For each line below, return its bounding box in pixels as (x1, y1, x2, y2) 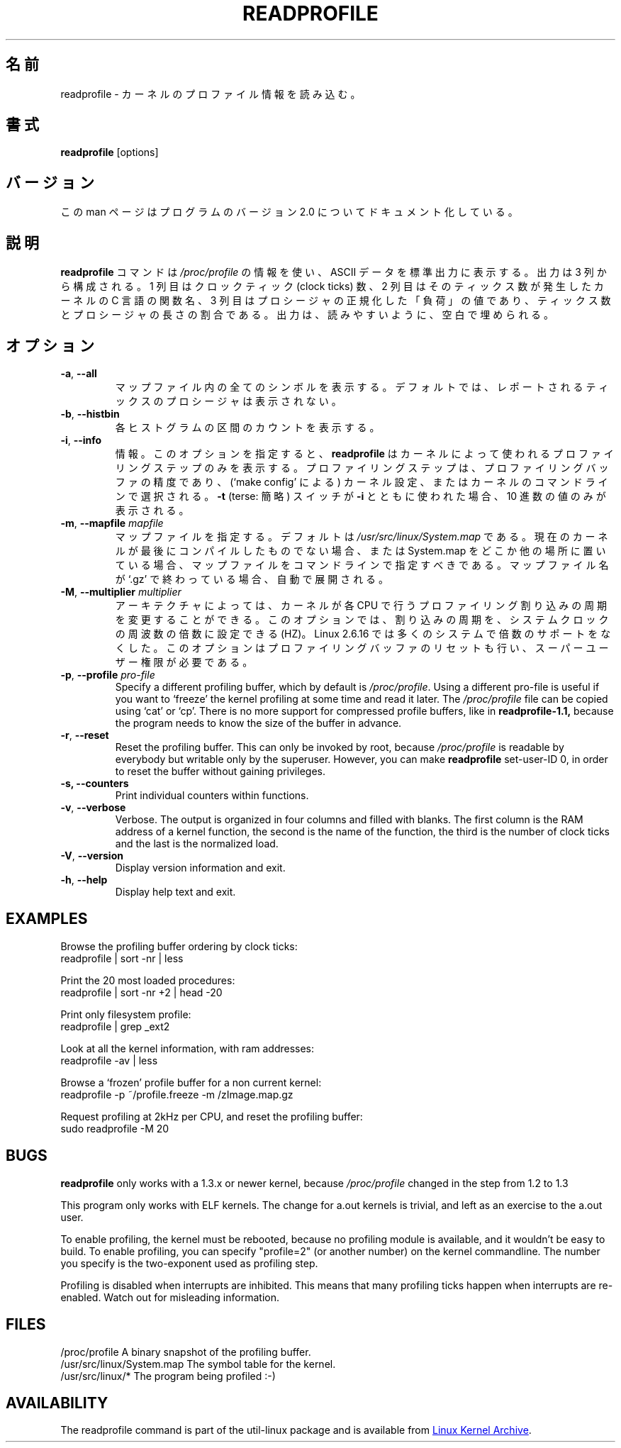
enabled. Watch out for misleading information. (60, 1291, 279, 1303)
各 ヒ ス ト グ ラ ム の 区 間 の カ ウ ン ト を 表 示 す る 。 (115, 421, 380, 433)
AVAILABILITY (6, 1393, 108, 1412)
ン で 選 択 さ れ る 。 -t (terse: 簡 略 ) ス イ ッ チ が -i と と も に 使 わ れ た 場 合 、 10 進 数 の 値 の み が (115, 489, 606, 502)
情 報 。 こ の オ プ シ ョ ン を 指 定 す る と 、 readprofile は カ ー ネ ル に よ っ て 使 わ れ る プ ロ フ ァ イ (115, 447, 614, 460)
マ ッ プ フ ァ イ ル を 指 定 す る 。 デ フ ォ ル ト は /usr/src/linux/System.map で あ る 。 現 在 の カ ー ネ (115, 530, 608, 542)
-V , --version (60, 849, 123, 862)
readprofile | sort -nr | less (60, 952, 184, 964)
